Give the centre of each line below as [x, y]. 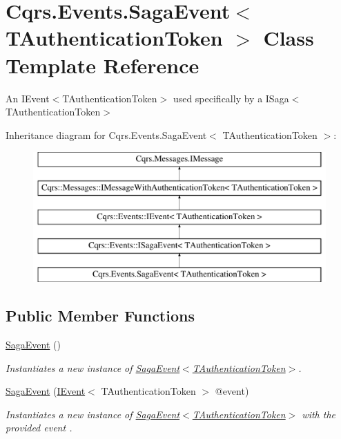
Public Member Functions [100, 316]
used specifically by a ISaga [231, 98]
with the [319, 414]
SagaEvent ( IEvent [46, 391]
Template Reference [103, 65]
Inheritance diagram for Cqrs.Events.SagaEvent [106, 134]
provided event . [39, 428]
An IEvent [28, 98]
